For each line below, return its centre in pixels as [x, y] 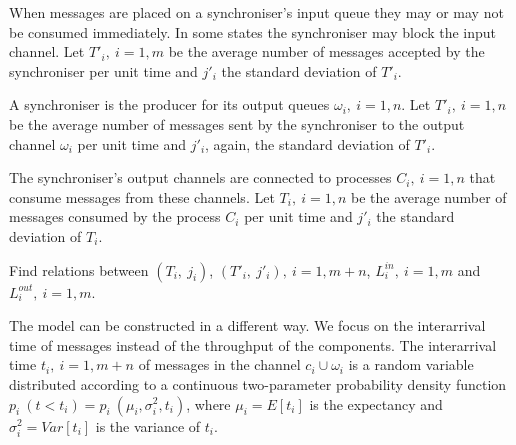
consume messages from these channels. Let [142, 196]
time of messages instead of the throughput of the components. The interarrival [253, 344]
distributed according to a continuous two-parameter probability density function [258, 383]
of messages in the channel [219, 364]
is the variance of [148, 425]
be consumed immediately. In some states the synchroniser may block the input [253, 31]
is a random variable [411, 364]
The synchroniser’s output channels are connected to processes [200, 177]
